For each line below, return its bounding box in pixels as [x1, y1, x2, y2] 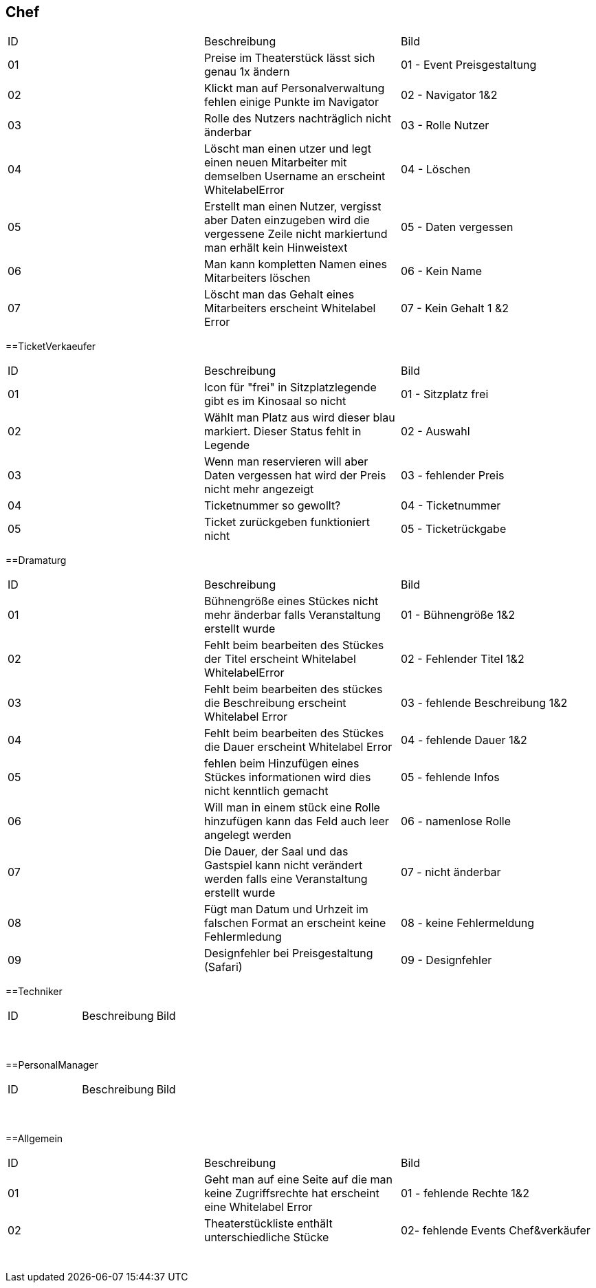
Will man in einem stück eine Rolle [203, 800, 380, 815]
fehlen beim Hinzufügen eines [203, 756, 360, 771]
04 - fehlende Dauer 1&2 [400, 733, 527, 747]
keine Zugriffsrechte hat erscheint [203, 1186, 379, 1201]
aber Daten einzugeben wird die [203, 213, 370, 228]
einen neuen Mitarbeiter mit [203, 155, 347, 170]
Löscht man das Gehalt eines [203, 287, 355, 302]
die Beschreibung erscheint [203, 696, 346, 710]
